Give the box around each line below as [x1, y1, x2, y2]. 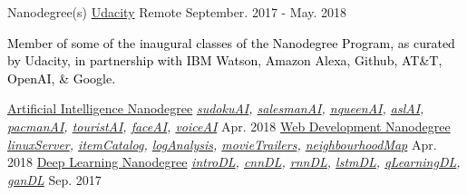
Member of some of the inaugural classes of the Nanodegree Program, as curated [7, 33, 455, 52]
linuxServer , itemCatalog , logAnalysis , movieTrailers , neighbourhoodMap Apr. [7, 134, 437, 153]
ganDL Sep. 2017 [7, 170, 102, 189]
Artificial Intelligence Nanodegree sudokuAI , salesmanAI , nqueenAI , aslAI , [7, 99, 424, 118]
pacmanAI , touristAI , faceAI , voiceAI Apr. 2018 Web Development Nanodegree [7, 116, 451, 135]
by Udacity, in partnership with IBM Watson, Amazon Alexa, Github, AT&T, [7, 51, 443, 70]
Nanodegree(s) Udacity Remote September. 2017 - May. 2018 [7, 3, 347, 21]
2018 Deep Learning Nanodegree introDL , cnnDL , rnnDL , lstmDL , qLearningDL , [7, 152, 461, 171]
